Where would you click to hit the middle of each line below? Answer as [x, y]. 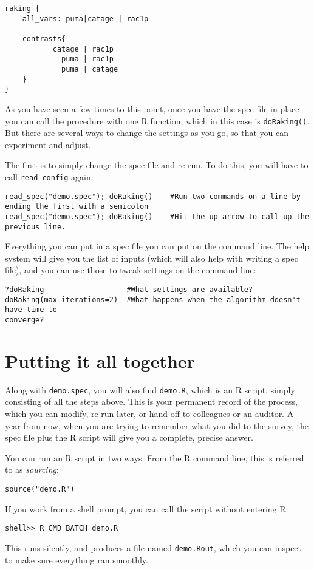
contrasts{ [44, 39]
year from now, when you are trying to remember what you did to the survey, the [157, 425]
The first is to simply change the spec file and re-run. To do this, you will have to [157, 165]
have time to [31, 310]
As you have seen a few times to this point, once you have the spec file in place [152, 108]
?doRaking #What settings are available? [129, 290]
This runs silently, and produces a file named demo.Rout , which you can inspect [153, 547]
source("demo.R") [40, 489]
